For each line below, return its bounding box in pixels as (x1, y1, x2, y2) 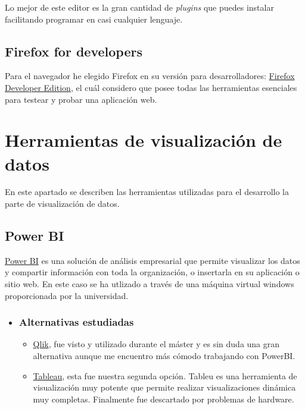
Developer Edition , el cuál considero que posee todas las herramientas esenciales (5, 81, 297, 93)
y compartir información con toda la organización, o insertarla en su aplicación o (5, 266, 300, 278)
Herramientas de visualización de (5, 128, 282, 152)
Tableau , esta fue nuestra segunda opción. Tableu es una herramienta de (33, 369, 297, 382)
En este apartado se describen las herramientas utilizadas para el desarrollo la (5, 185, 289, 198)
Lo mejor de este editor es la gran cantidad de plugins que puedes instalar (5, 1, 274, 13)
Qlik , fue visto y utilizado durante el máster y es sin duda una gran (33, 338, 280, 350)
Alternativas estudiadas (18, 314, 134, 329)
